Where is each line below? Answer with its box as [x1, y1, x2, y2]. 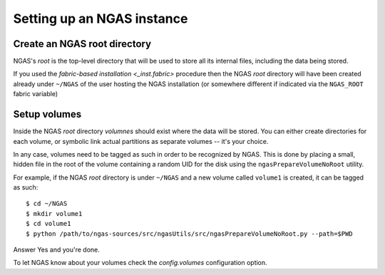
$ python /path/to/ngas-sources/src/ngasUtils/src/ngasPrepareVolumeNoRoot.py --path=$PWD [26, 229, 353, 238]
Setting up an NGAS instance [13, 11, 188, 26]
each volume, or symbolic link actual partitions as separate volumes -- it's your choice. [13, 137, 269, 145]
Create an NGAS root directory [13, 38, 152, 50]
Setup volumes [13, 108, 82, 120]
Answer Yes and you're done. [13, 246, 100, 254]
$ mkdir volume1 [26, 209, 83, 217]
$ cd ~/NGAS [26, 199, 68, 208]
